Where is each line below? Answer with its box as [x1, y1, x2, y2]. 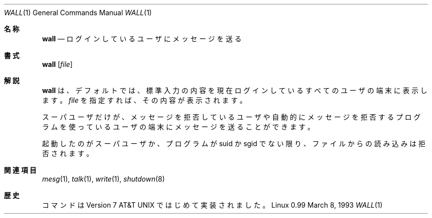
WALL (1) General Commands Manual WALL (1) [4, 8, 152, 17]
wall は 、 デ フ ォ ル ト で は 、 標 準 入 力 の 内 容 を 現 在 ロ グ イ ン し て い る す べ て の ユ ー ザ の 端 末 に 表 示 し [42, 86, 428, 94]
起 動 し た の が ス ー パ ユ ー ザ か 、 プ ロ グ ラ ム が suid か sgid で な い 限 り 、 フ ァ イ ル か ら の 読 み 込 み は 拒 [42, 139, 426, 148]
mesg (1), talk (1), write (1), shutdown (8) [42, 175, 165, 183]
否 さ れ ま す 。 [42, 149, 94, 157]
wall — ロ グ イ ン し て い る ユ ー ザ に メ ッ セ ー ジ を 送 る [42, 34, 242, 43]
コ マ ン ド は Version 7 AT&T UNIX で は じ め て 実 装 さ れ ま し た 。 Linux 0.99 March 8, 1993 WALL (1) [42, 201, 383, 209]
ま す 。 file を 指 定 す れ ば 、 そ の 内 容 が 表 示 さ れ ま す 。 [42, 96, 247, 104]
